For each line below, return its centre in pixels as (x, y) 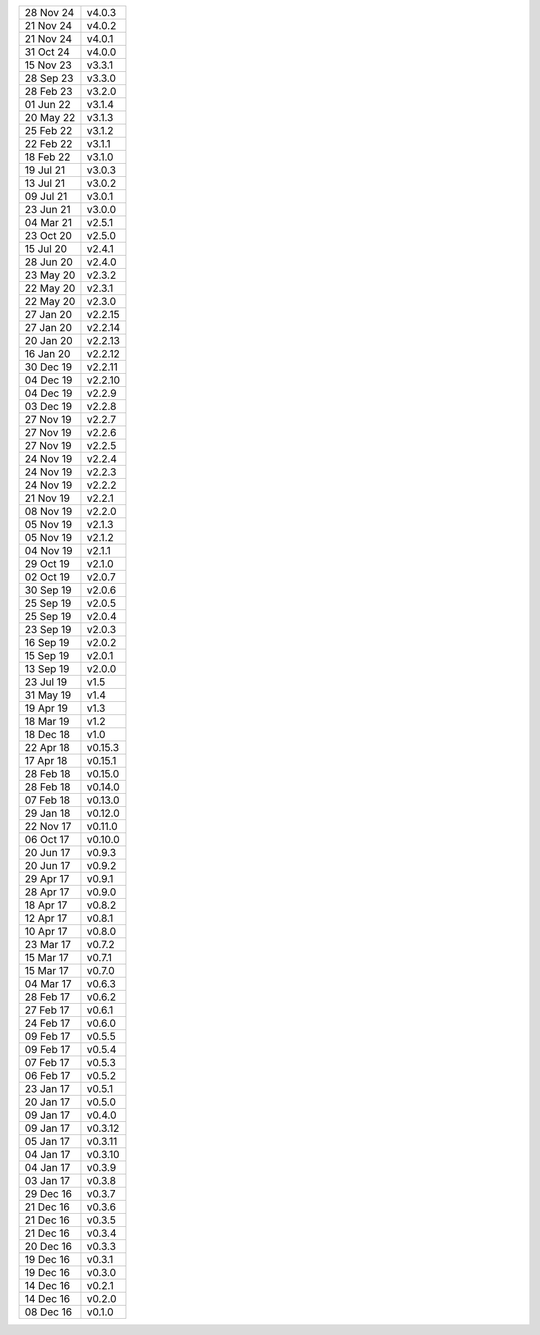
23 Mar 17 (48, 944)
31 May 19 (48, 695)
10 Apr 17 (46, 931)
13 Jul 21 (44, 183)
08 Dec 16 (48, 1312)
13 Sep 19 (47, 668)
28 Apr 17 (47, 892)
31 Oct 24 (47, 52)
